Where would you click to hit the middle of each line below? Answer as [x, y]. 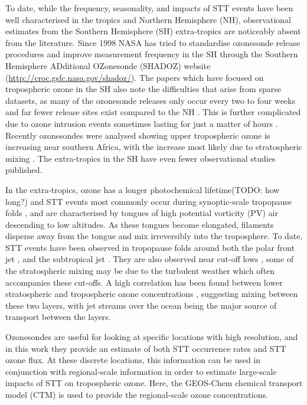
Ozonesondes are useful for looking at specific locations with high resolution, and [152, 337]
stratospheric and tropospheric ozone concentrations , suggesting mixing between [152, 294]
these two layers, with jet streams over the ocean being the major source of [141, 305]
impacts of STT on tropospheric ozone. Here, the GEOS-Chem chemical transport [154, 383]
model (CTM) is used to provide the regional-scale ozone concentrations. [137, 394]
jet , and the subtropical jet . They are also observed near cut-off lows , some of [150, 259]
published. [24, 170]
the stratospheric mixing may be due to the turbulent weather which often [140, 271]
